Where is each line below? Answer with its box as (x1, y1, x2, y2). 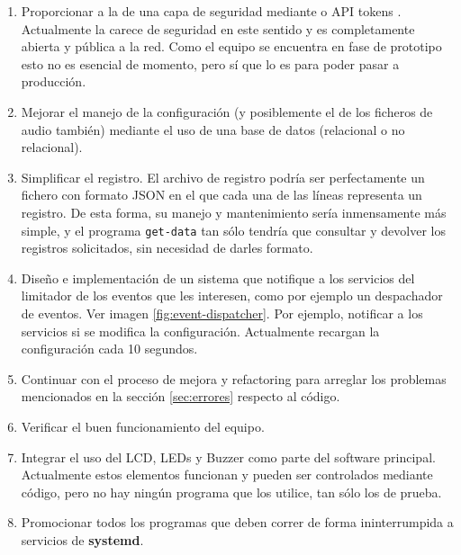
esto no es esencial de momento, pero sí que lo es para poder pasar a (21, 54, 400, 73)
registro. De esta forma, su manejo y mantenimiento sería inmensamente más (21, 202, 447, 221)
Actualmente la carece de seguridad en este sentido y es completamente (21, 19, 415, 38)
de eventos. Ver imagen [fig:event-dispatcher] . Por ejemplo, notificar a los (21, 303, 423, 322)
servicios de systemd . (21, 530, 144, 549)
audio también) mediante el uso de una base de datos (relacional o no (21, 120, 405, 139)
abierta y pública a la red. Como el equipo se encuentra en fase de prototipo (21, 37, 442, 56)
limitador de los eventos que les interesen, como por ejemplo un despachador (21, 286, 443, 305)
